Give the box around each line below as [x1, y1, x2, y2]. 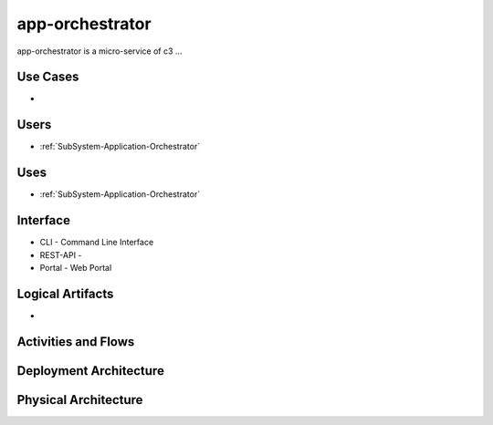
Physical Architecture [16, 392, 143, 408]
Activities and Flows [16, 334, 135, 349]
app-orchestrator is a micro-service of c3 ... [16, 46, 183, 57]
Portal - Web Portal [39, 262, 112, 273]
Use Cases [16, 69, 79, 85]
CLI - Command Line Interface [39, 237, 154, 248]
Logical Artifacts [16, 285, 114, 301]
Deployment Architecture [16, 363, 164, 378]
